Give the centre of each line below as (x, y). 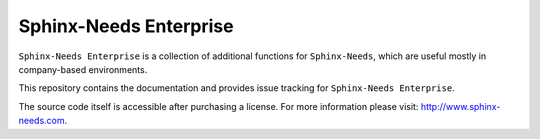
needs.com (41, 121)
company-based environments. (83, 69)
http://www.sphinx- (460, 106)
